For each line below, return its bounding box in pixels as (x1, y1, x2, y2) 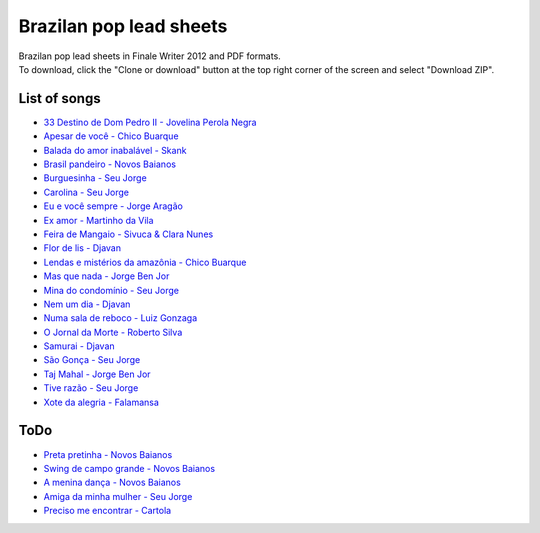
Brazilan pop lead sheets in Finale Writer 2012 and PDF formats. (18, 50, 282, 62)
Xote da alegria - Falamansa (43, 396, 160, 408)
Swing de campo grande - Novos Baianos (43, 462, 215, 474)
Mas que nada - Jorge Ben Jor (43, 270, 170, 282)
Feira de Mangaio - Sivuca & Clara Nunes (43, 228, 214, 240)
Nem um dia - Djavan (43, 298, 131, 310)
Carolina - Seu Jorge (43, 186, 130, 198)
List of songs (18, 90, 101, 107)
